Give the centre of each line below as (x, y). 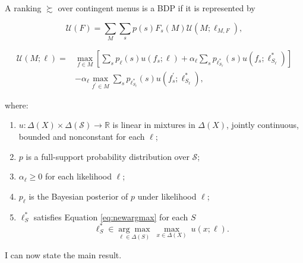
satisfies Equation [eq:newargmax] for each (111, 217)
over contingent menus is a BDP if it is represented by (157, 8)
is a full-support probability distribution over (108, 156)
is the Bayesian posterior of (78, 196)
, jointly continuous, (263, 125)
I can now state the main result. (63, 254)
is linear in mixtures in (154, 125)
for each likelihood (78, 176)
